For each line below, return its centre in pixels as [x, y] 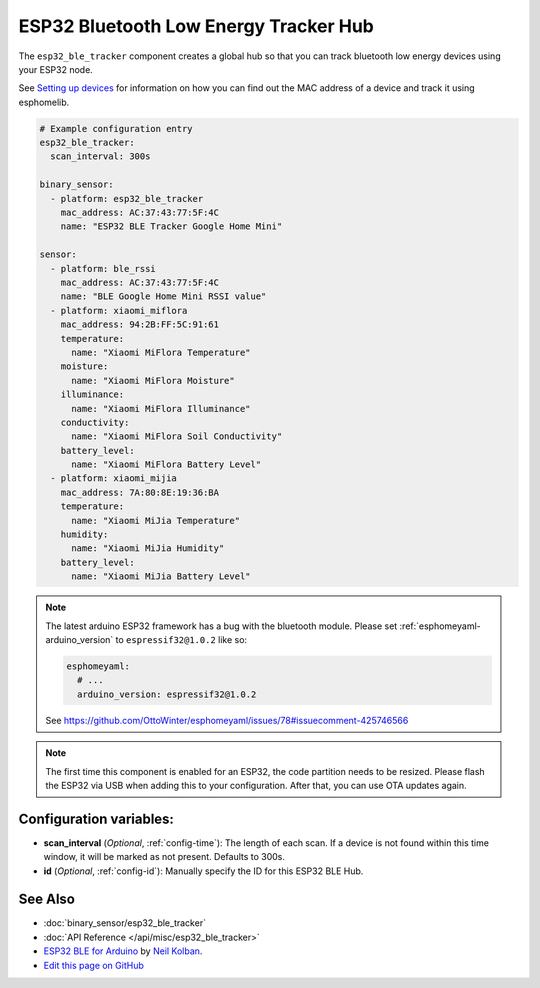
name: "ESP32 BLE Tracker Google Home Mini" [171, 226]
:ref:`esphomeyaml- [440, 626]
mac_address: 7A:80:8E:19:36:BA [140, 492]
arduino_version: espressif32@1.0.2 [166, 694]
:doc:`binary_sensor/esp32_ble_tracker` [125, 923]
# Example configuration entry [116, 128]
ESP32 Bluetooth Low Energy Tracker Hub [196, 26]
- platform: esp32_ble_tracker [127, 198]
